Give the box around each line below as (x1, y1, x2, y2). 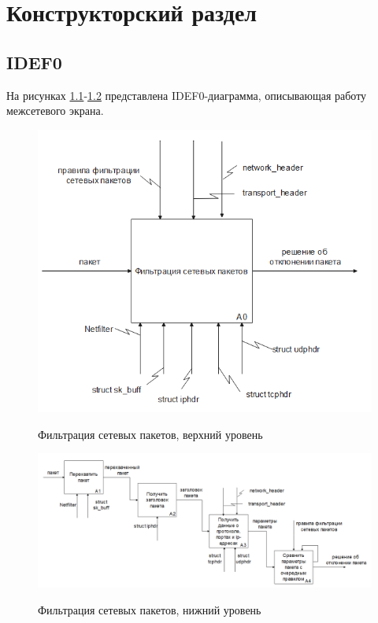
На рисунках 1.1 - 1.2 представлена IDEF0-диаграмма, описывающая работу (6, 87, 367, 103)
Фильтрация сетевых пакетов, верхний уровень (38, 426, 263, 442)
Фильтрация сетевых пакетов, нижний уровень (38, 601, 261, 617)
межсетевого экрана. (6, 102, 104, 119)
